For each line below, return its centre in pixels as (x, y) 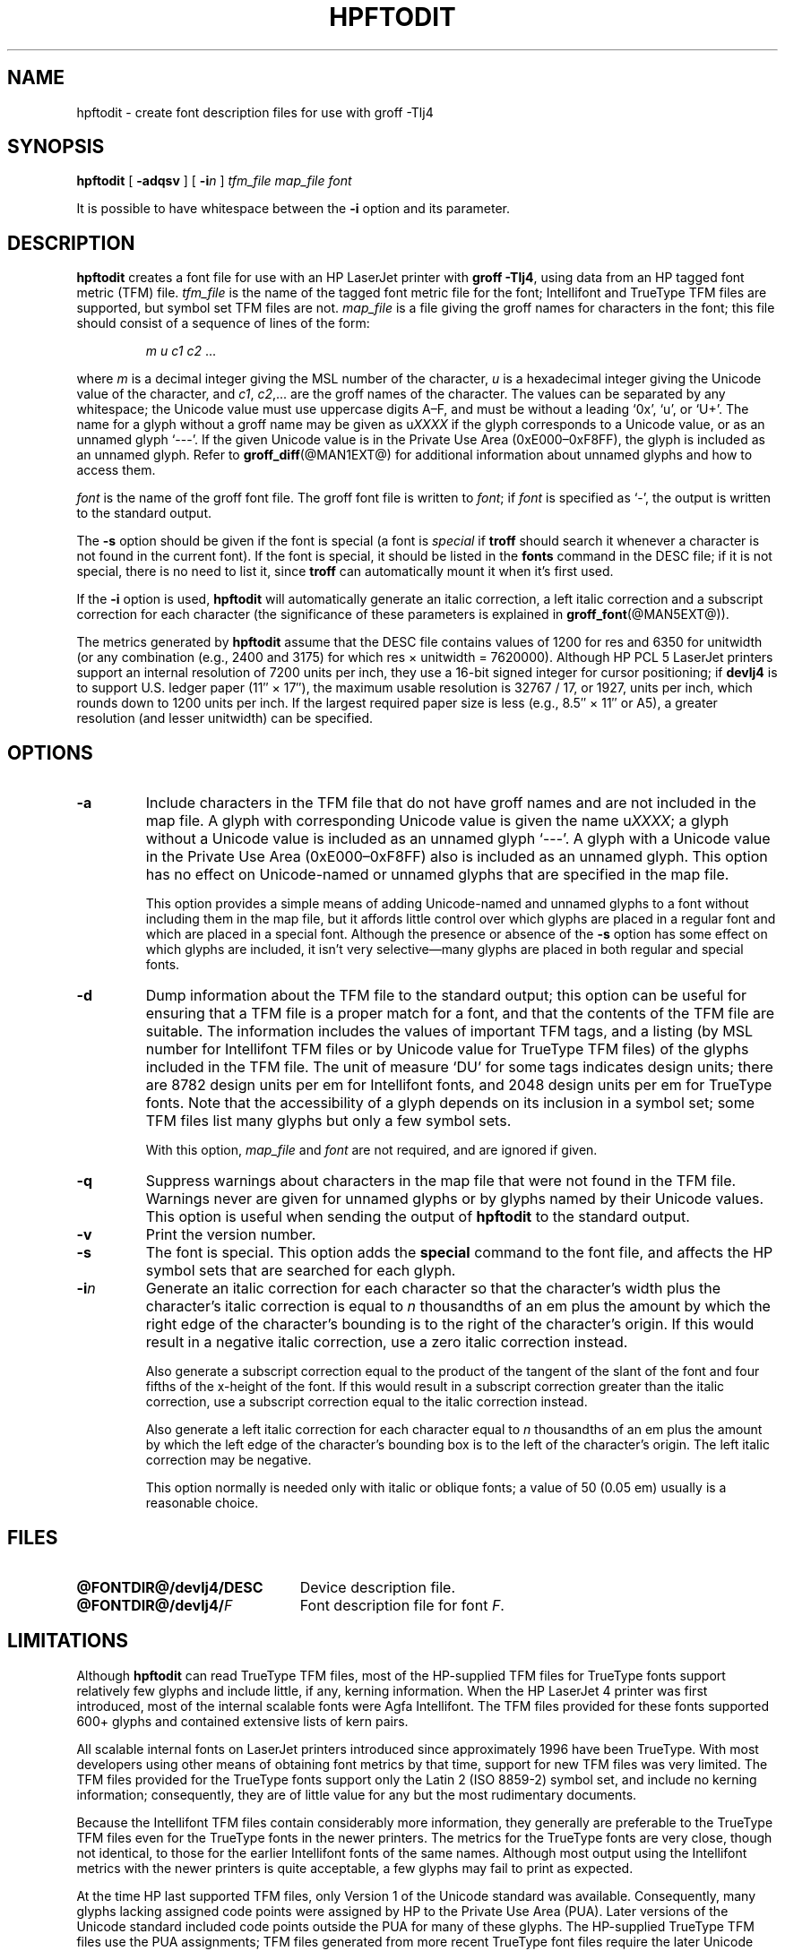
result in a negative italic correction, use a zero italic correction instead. (387, 1342)
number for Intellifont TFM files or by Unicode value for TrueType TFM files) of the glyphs (447, 1049)
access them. (116, 470)
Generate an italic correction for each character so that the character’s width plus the (433, 1289)
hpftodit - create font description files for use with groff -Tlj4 (255, 112)
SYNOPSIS (56, 147)
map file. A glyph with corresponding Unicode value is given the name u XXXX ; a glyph (437, 821)
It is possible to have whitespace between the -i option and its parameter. (293, 209)
